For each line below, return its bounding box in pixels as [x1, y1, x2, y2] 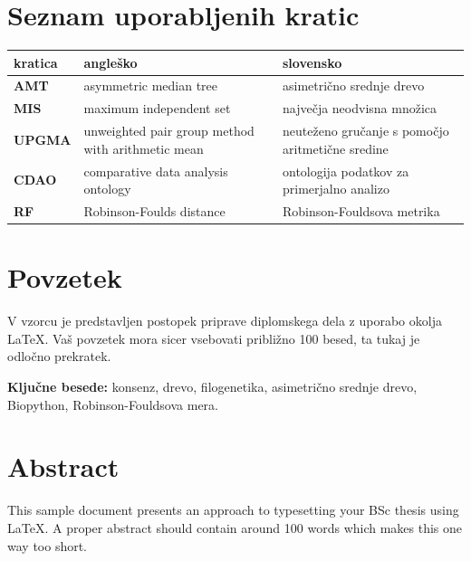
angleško [83, 52, 138, 71]
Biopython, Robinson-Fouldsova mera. [7, 395, 218, 414]
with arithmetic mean [83, 138, 204, 157]
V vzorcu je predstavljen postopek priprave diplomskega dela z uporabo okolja [7, 311, 442, 330]
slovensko [283, 52, 342, 71]
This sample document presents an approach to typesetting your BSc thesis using [7, 500, 459, 519]
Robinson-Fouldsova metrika [283, 202, 440, 221]
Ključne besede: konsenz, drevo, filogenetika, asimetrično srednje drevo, [7, 377, 418, 396]
